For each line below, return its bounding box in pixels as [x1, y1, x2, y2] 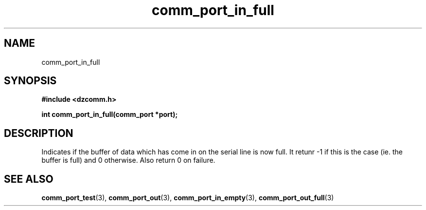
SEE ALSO [4, 172, 53, 185]
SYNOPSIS [4, 75, 57, 87]
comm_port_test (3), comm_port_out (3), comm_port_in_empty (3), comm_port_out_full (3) [41, 193, 334, 202]
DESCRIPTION [4, 127, 73, 139]
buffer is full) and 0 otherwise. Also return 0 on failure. [41, 156, 215, 165]
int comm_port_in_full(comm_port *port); [41, 110, 178, 119]
